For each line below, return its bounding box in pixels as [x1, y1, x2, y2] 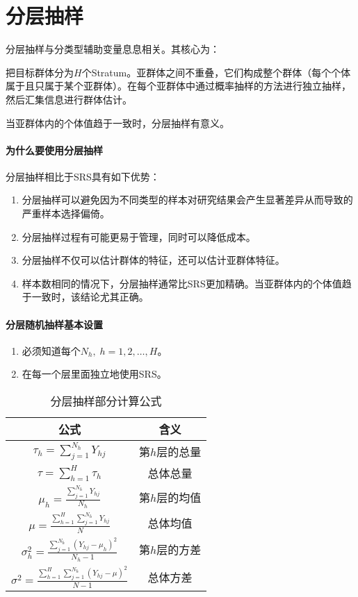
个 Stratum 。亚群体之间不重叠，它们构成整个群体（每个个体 [81, 65, 351, 79]
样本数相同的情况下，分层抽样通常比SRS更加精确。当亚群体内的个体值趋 [22, 276, 352, 290]
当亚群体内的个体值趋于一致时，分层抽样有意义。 [6, 115, 229, 130]
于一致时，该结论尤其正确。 [22, 289, 149, 304]
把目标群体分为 [6, 65, 74, 79]
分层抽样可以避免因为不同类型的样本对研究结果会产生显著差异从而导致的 [22, 192, 353, 207]
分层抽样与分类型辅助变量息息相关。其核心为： [6, 42, 220, 56]
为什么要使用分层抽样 [6, 142, 103, 157]
